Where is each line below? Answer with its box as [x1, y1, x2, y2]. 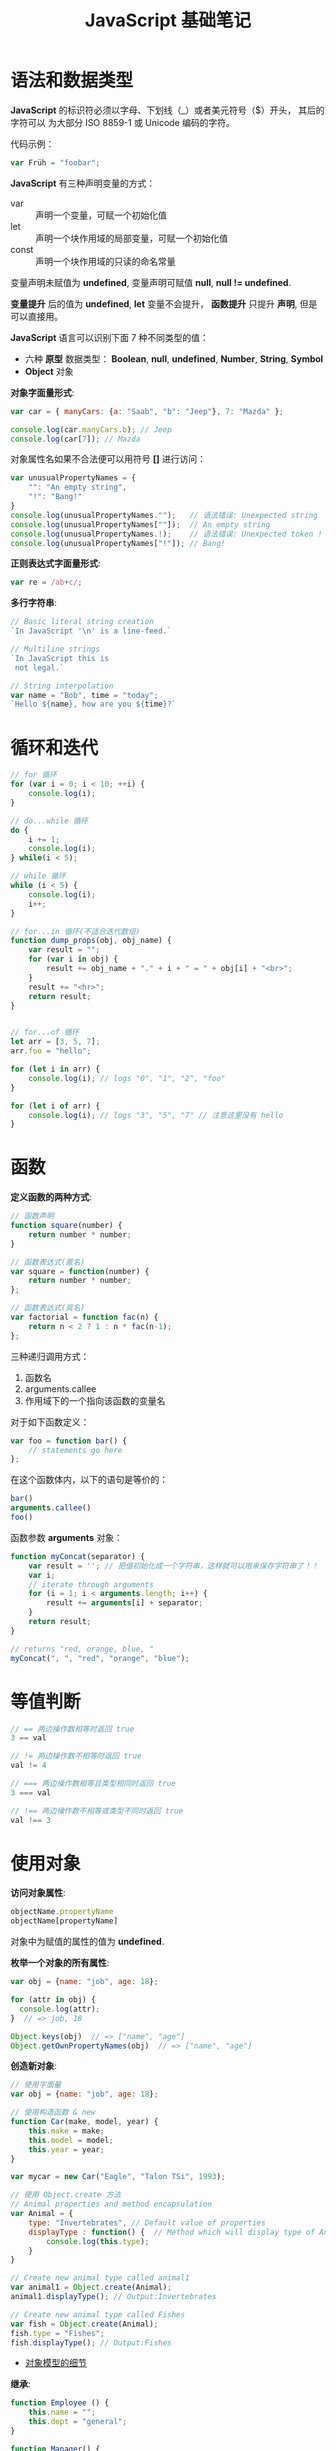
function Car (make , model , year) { [10, 2117, 159, 2127]
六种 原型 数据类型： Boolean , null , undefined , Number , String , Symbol [24, 352, 324, 365]
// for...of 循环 [10, 1027, 80, 1038]
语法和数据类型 [10, 69, 134, 92]
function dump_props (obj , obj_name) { [10, 936, 172, 946]
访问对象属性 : [10, 1887, 67, 1899]
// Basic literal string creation [10, 617, 155, 627]
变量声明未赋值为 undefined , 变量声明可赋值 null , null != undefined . [10, 276, 292, 288]
